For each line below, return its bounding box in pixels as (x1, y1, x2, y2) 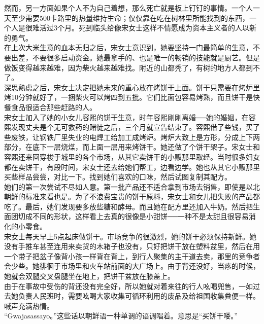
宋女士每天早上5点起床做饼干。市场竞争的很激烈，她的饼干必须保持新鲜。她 (4, 231, 256, 241)
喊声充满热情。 (4, 300, 54, 311)
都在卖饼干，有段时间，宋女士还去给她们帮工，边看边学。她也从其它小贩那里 (4, 161, 260, 172)
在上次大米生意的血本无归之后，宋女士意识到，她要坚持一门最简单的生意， (4, 42, 253, 53)
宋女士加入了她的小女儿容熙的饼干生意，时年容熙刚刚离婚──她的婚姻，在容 (4, 112, 256, 122)
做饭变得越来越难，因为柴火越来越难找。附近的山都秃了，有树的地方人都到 (4, 62, 253, 73)
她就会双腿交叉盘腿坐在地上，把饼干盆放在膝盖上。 (4, 271, 175, 281)
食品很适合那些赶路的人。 (11, 101, 96, 112)
